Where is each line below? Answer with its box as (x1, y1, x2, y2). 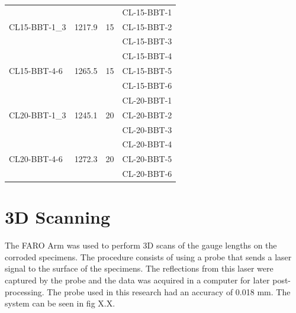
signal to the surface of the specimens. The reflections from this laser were (5, 262, 274, 275)
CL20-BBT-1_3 (9, 108, 66, 121)
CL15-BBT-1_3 (9, 20, 66, 33)
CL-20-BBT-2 (122, 108, 172, 121)
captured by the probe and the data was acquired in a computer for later (5, 274, 270, 286)
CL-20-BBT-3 (122, 123, 172, 135)
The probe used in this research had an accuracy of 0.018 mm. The (47, 285, 291, 298)
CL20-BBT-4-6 (9, 153, 63, 165)
